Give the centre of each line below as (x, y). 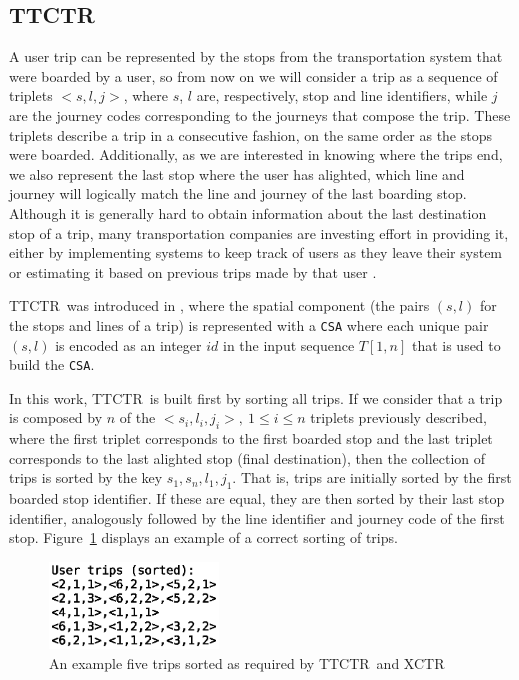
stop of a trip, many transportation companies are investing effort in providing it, (259, 232)
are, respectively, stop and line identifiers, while (342, 95)
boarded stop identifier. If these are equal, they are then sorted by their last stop (257, 498)
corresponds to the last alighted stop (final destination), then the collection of (247, 457)
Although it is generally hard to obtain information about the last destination (248, 212)
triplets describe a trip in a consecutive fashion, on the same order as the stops (250, 134)
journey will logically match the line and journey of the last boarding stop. (238, 193)
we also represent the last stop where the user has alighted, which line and (237, 173)
